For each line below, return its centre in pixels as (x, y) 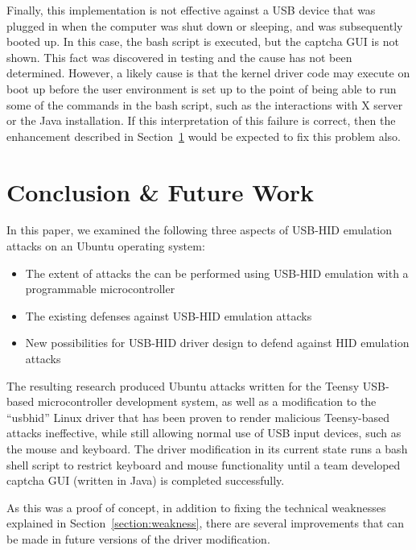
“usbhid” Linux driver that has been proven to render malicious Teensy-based (198, 417)
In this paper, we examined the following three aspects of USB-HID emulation (200, 230)
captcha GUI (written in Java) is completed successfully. (146, 480)
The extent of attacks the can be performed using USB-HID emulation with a (217, 273)
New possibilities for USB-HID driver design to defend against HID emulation (217, 343)
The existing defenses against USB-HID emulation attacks (169, 315)
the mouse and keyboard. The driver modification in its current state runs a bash (207, 449)
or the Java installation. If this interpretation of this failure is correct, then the (201, 120)
